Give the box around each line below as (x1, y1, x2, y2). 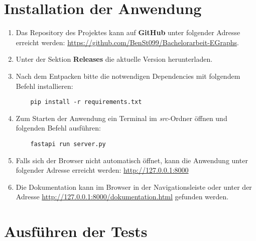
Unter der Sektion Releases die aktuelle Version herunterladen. (16, 54, 213, 64)
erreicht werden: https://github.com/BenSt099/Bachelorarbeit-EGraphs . (16, 37, 239, 47)
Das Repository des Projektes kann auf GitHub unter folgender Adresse (16, 27, 240, 38)
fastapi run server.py (30, 140, 106, 148)
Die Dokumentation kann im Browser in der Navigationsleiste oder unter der (16, 181, 252, 192)
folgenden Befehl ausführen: (16, 123, 101, 133)
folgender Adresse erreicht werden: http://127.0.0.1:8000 (16, 165, 189, 175)
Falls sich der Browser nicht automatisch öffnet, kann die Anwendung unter (16, 155, 248, 165)
